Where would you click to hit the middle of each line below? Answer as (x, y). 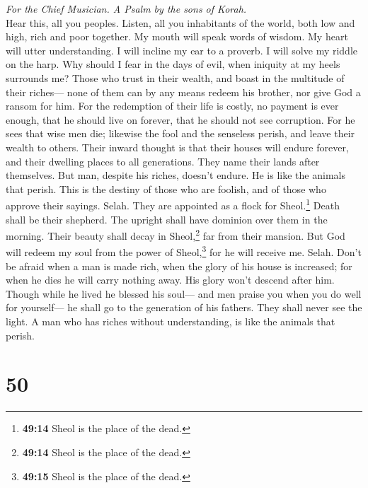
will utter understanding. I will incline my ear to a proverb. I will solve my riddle (182, 50)
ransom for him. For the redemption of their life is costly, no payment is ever (172, 106)
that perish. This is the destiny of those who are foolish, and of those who (166, 188)
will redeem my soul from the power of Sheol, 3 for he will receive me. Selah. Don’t (184, 251)
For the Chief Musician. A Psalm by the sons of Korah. (126, 8)
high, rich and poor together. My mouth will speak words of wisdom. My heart (177, 36)
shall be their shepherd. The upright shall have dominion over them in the (167, 219)
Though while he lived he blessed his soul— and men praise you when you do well (184, 293)
